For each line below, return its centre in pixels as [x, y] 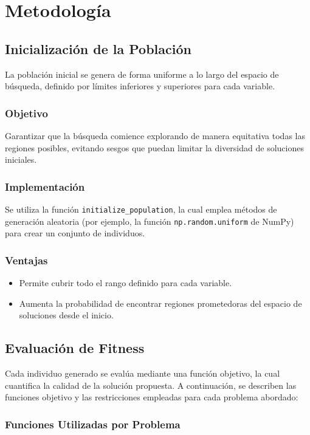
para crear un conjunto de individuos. [75, 233]
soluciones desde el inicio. [66, 315]
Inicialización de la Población [98, 48]
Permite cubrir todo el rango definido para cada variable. [126, 283]
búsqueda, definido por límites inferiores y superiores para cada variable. [140, 86]
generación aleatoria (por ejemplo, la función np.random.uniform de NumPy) [150, 221]
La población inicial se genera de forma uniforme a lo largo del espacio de [142, 74]
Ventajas [26, 260]
